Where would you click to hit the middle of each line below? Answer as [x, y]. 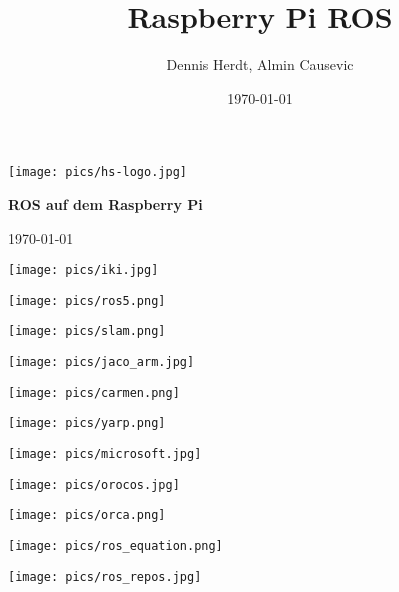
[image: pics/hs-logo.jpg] [97, 172]
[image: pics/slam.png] [87, 331]
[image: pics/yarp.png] [87, 423]
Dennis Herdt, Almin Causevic [260, 64]
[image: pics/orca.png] [87, 515]
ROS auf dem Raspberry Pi [105, 203]
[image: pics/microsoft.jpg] [105, 454]
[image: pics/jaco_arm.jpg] [101, 362]
